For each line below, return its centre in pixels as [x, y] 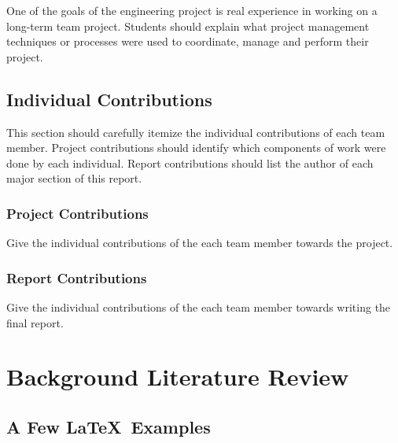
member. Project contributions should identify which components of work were [196, 148]
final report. [35, 322]
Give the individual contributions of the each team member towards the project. [200, 243]
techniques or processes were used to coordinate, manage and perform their [188, 41]
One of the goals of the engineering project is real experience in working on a [192, 10]
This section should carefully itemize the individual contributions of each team [196, 132]
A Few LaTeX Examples [109, 426]
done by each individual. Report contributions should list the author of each [190, 162]
